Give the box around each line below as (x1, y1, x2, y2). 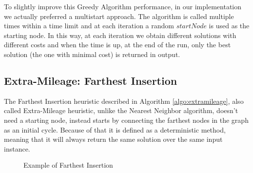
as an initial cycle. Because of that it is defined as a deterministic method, (4, 124, 226, 135)
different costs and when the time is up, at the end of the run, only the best (4, 39, 231, 50)
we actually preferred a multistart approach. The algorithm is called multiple (4, 11, 234, 21)
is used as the (209, 20, 250, 31)
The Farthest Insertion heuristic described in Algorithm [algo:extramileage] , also (4, 96, 244, 106)
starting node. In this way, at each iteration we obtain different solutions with (4, 30, 236, 40)
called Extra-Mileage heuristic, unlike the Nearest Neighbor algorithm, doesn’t (4, 105, 238, 115)
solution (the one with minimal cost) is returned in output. (4, 49, 180, 59)
